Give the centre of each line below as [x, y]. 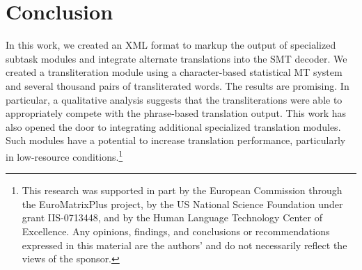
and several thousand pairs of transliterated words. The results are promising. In [178, 85]
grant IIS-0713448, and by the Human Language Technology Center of [172, 217]
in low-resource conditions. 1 [64, 155]
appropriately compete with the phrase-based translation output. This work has [176, 113]
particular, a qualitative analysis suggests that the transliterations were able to [174, 99]
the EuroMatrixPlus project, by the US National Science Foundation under [182, 204]
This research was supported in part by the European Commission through [182, 190]
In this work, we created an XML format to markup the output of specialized [171, 45]
